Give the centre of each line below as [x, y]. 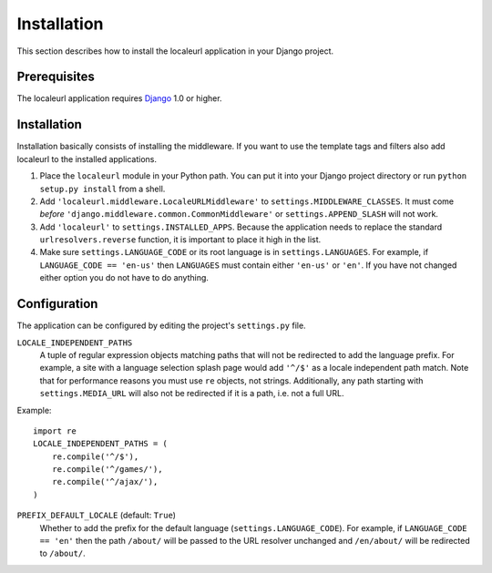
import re [55, 431]
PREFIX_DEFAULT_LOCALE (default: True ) [97, 516]
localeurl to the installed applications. [87, 159]
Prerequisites [56, 77]
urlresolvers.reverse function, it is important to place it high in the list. [180, 240]
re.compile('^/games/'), [107, 470]
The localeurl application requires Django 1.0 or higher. [119, 98]
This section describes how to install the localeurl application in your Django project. [175, 51]
